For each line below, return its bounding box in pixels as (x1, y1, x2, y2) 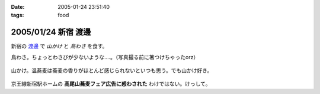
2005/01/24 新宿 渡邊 (11, 27, 91, 37)
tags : (11, 12, 24, 19)
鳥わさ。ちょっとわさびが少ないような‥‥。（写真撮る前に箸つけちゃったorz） (11, 53, 199, 60)
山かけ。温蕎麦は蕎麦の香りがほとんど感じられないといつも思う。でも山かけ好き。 (11, 67, 213, 74)
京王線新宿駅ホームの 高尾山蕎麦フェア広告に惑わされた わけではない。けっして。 (11, 80, 211, 87)
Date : (11, 4, 25, 10)
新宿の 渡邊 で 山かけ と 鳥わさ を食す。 (11, 43, 108, 50)
